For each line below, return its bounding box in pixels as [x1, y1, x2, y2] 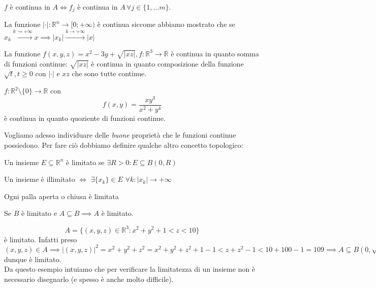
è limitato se [66, 156, 105, 167]
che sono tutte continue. [72, 68, 147, 79]
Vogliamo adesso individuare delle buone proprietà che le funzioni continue [4, 130, 236, 140]
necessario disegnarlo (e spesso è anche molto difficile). [4, 273, 174, 284]
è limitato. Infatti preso [4, 234, 77, 244]
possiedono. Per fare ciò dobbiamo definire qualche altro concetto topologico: [4, 140, 243, 150]
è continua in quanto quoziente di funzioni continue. [4, 112, 166, 123]
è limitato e [21, 208, 57, 218]
